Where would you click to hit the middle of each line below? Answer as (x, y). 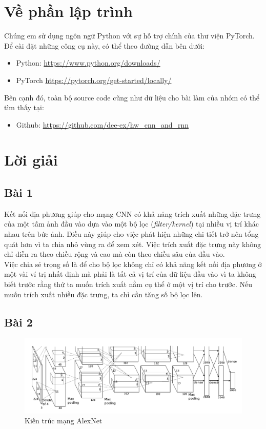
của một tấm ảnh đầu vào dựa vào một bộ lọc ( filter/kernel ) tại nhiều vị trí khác (132, 224)
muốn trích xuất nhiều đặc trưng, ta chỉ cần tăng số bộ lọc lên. (104, 294)
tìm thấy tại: (24, 107)
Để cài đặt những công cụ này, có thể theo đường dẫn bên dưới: (105, 45)
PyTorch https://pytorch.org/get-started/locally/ (94, 80)
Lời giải (31, 160)
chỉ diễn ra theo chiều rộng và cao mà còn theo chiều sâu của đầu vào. (115, 254)
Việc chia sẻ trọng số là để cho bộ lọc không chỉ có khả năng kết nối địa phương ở (133, 264)
